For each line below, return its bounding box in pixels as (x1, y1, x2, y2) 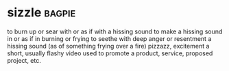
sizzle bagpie (7, 5, 76, 20)
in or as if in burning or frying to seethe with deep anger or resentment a (7, 34, 212, 42)
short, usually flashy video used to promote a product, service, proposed (7, 49, 213, 57)
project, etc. (7, 56, 41, 64)
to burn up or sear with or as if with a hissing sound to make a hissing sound (7, 27, 223, 35)
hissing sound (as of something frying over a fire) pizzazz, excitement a (7, 42, 210, 50)
